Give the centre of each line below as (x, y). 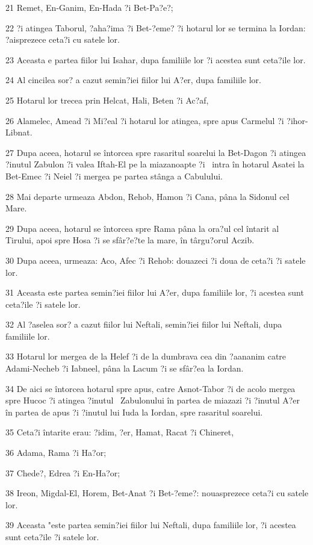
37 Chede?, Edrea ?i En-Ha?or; (63, 472)
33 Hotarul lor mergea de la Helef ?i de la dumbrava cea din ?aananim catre (146, 356)
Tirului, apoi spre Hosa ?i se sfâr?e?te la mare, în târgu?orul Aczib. (130, 240)
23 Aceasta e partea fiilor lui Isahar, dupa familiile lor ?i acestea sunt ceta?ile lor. (156, 59)
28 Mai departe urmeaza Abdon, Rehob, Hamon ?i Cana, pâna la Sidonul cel (147, 196)
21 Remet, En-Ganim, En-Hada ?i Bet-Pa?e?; (89, 7)
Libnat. (19, 132)
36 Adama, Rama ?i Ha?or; (56, 453)
